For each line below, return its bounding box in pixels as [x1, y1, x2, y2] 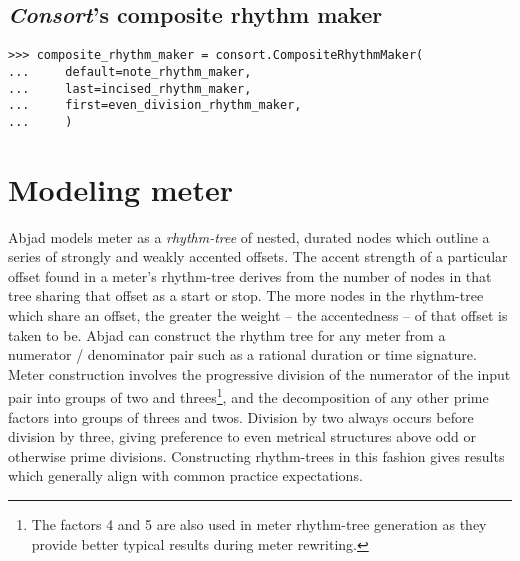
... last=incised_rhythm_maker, [8, 81, 252, 96]
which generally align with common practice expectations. [8, 465, 363, 486]
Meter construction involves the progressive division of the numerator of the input [8, 363, 511, 384]
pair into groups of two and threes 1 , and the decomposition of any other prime [8, 384, 489, 408]
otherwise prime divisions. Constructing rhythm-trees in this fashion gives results [8, 445, 505, 466]
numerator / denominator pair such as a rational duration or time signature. [8, 344, 477, 365]
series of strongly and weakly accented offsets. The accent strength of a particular [8, 246, 508, 267]
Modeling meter [8, 168, 233, 209]
